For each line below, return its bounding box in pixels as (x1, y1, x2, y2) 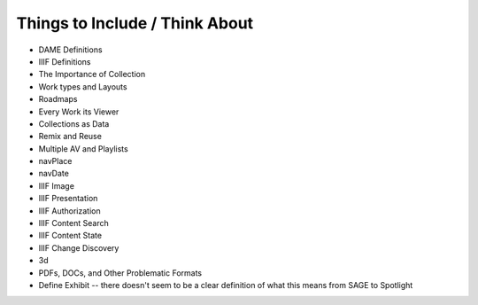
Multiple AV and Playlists (38, 143, 128, 154)
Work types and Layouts (38, 81, 127, 92)
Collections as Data (38, 118, 110, 129)
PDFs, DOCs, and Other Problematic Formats (38, 267, 203, 278)
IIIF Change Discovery (38, 242, 119, 253)
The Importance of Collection (38, 69, 146, 80)
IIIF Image (38, 180, 75, 191)
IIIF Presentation (38, 193, 98, 204)
